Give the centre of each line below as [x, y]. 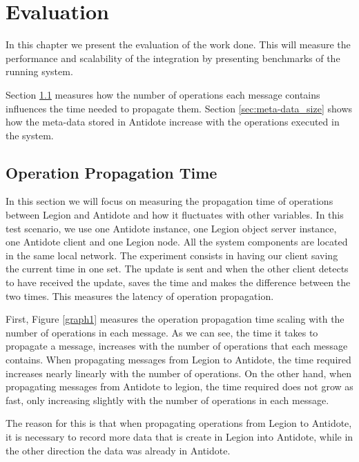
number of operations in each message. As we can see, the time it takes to [162, 332]
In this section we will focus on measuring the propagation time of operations [169, 201]
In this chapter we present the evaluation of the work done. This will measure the [178, 44]
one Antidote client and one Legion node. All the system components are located [177, 242]
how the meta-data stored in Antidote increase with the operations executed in [173, 122]
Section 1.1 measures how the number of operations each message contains [163, 94]
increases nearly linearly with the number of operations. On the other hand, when [179, 373]
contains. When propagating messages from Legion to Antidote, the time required [178, 360]
